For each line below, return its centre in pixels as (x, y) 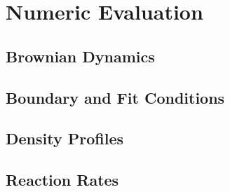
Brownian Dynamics (80, 56)
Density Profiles (65, 138)
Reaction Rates (62, 180)
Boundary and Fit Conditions (115, 97)
